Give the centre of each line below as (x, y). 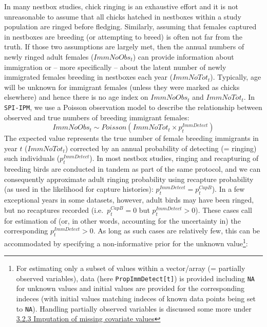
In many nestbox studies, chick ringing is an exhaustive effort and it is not (121, 6)
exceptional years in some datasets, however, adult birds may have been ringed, (129, 200)
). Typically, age (236, 77)
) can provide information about (183, 56)
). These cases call (224, 210)
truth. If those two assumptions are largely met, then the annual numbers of (124, 47)
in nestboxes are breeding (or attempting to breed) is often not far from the (123, 36)
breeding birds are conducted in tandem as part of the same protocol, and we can (132, 169)
